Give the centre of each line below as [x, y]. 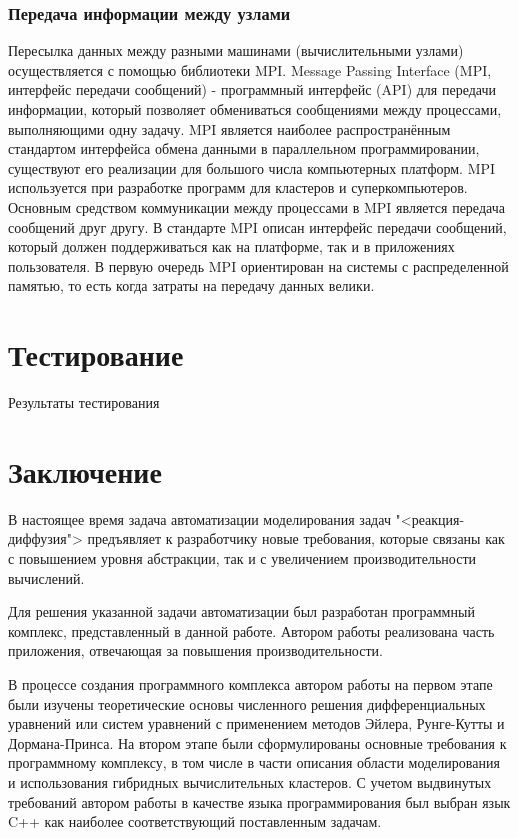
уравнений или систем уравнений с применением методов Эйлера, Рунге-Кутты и [256, 723]
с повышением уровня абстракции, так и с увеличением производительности [242, 557]
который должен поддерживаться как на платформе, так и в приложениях [231, 246]
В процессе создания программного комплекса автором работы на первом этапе [250, 683]
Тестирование [96, 354]
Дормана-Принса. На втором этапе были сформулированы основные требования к [257, 742]
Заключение [85, 470]
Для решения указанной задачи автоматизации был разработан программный [241, 611]
